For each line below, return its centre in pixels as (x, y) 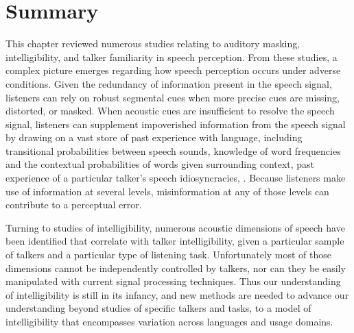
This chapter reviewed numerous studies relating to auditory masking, (153, 44)
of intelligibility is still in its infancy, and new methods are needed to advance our (177, 294)
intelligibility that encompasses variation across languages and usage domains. (169, 321)
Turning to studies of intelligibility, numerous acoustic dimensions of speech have (175, 227)
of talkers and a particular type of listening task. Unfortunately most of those (169, 255)
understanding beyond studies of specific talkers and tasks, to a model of (158, 308)
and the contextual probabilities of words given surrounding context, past (160, 164)
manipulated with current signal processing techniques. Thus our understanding (173, 281)
